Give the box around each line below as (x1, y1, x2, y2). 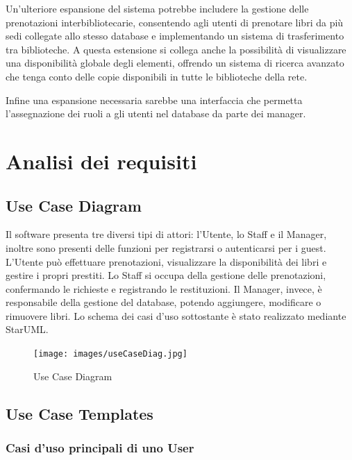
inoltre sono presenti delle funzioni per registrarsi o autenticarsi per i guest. (6, 240, 326, 255)
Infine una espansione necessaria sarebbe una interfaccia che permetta (6, 92, 303, 107)
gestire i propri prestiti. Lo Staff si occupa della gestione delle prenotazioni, (6, 268, 326, 282)
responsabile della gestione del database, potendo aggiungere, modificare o (6, 295, 321, 309)
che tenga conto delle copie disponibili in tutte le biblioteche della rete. (6, 69, 308, 83)
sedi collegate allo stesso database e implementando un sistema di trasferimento (6, 28, 344, 43)
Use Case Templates (6, 402, 153, 424)
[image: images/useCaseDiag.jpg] (33, 349, 187, 359)
